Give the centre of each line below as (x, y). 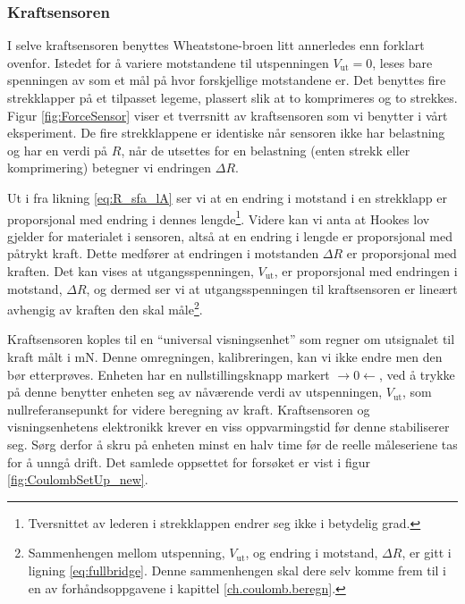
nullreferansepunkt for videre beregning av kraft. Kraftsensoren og (189, 409)
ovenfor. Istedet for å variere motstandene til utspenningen (168, 62)
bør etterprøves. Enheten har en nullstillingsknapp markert (169, 374)
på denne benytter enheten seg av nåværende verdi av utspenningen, (195, 392)
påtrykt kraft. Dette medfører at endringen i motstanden (163, 253)
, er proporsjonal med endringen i (366, 271)
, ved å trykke (417, 374)
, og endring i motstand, (312, 553)
